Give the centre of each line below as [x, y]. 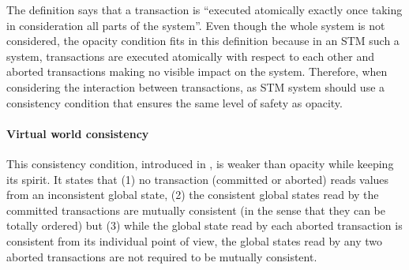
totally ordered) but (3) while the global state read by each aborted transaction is [204, 225]
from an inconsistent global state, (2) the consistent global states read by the [193, 195]
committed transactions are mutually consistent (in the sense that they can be [196, 210]
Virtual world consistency [78, 133]
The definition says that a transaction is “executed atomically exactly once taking [204, 9]
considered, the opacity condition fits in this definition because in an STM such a [203, 41]
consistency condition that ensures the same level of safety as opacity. [174, 102]
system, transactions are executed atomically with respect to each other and [190, 56]
